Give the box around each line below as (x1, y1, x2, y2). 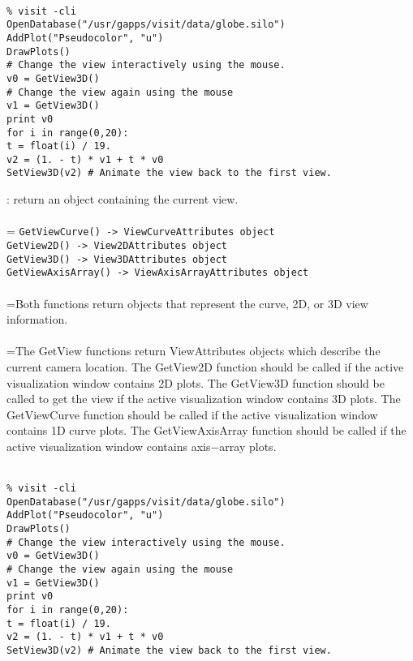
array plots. (219, 437, 277, 454)
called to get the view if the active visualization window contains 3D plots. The (6, 390, 401, 407)
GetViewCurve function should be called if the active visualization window (6, 406, 378, 423)
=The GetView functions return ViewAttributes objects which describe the (6, 342, 381, 359)
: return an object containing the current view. (6, 191, 239, 208)
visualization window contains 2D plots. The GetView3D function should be (6, 374, 385, 391)
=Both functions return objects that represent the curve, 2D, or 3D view (6, 294, 368, 311)
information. (6, 311, 68, 328)
